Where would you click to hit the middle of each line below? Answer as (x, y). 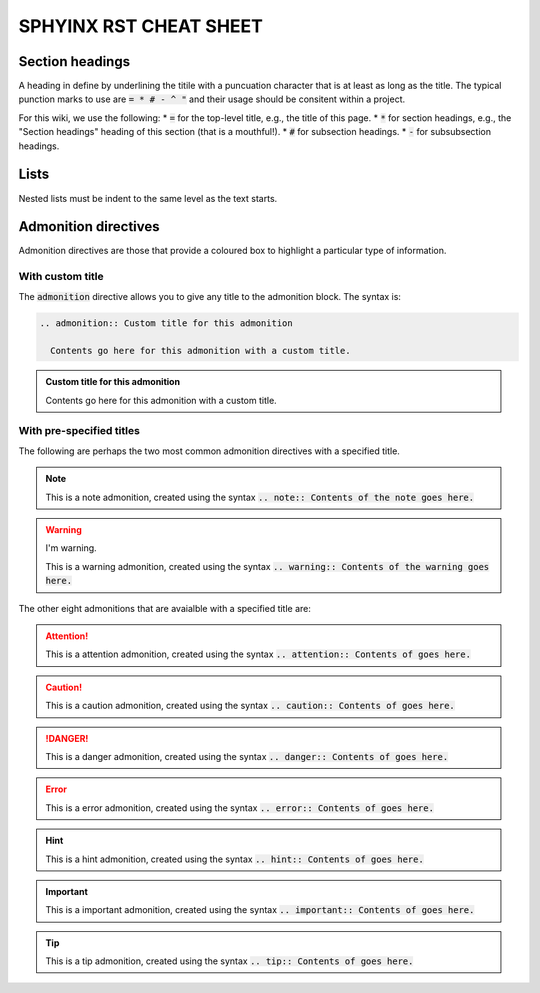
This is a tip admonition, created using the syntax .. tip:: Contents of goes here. (229, 961)
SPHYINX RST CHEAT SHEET (141, 26)
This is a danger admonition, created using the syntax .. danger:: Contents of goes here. (247, 756)
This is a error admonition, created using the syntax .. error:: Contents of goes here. (240, 807)
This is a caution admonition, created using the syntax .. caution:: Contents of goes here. (250, 706)
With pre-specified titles (79, 431)
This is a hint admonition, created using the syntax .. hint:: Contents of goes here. (234, 859)
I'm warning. (71, 548)
